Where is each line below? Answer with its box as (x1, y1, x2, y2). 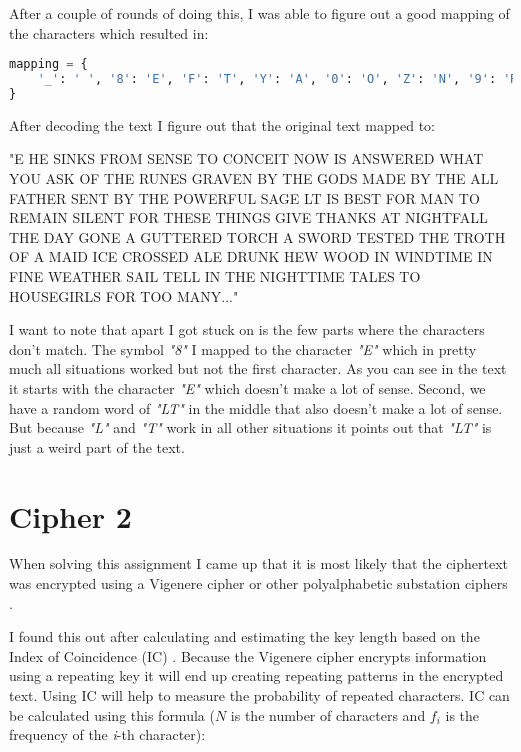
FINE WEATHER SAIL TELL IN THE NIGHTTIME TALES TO (9, 265, 421, 286)
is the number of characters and (230, 704, 426, 725)
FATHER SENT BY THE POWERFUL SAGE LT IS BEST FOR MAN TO (9, 187, 480, 208)
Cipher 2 (9, 495, 132, 536)
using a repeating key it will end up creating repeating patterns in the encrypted (9, 665, 504, 686)
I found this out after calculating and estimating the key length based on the (9, 626, 480, 647)
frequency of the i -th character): (9, 724, 206, 745)
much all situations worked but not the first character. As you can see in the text (9, 358, 507, 379)
